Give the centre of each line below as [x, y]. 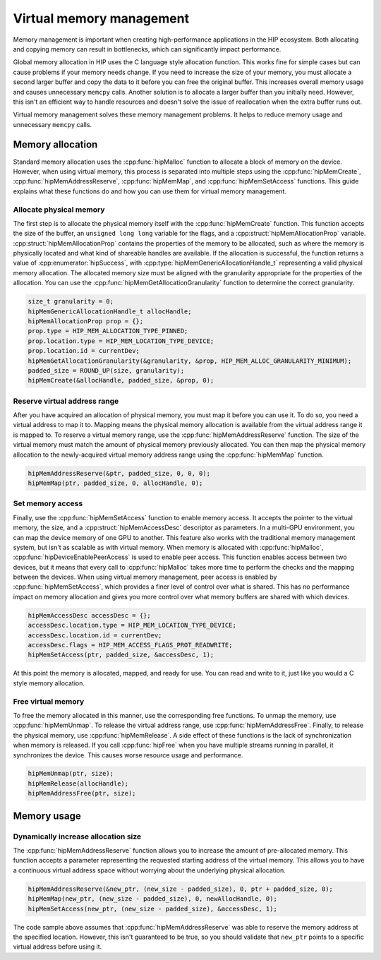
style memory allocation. [49, 683]
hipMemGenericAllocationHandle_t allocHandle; [110, 311]
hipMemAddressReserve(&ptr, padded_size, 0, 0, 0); [119, 473]
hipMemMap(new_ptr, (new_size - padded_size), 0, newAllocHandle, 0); [153, 899]
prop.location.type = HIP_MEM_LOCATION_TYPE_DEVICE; [121, 341]
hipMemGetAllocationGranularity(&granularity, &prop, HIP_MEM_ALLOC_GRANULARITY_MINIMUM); [190, 361]
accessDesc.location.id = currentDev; [95, 635]
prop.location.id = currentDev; [84, 351]
